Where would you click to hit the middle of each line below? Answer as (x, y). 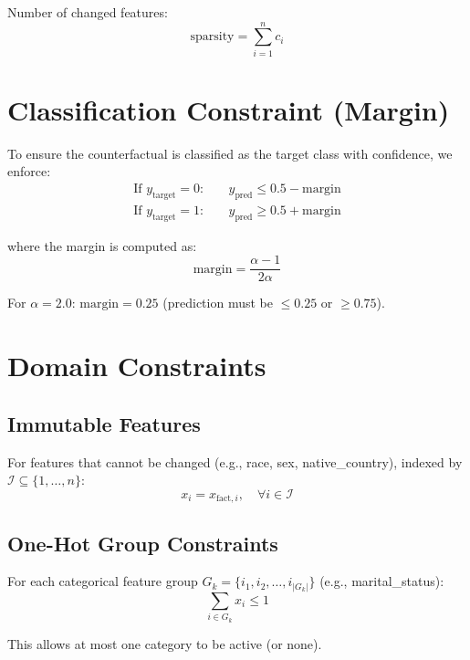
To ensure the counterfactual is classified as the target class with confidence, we (230, 153)
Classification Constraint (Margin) (229, 109)
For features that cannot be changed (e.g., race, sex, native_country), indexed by (235, 461)
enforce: (29, 171)
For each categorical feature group (103, 581)
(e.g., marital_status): (382, 581)
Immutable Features (104, 423)
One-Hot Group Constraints (143, 543)
